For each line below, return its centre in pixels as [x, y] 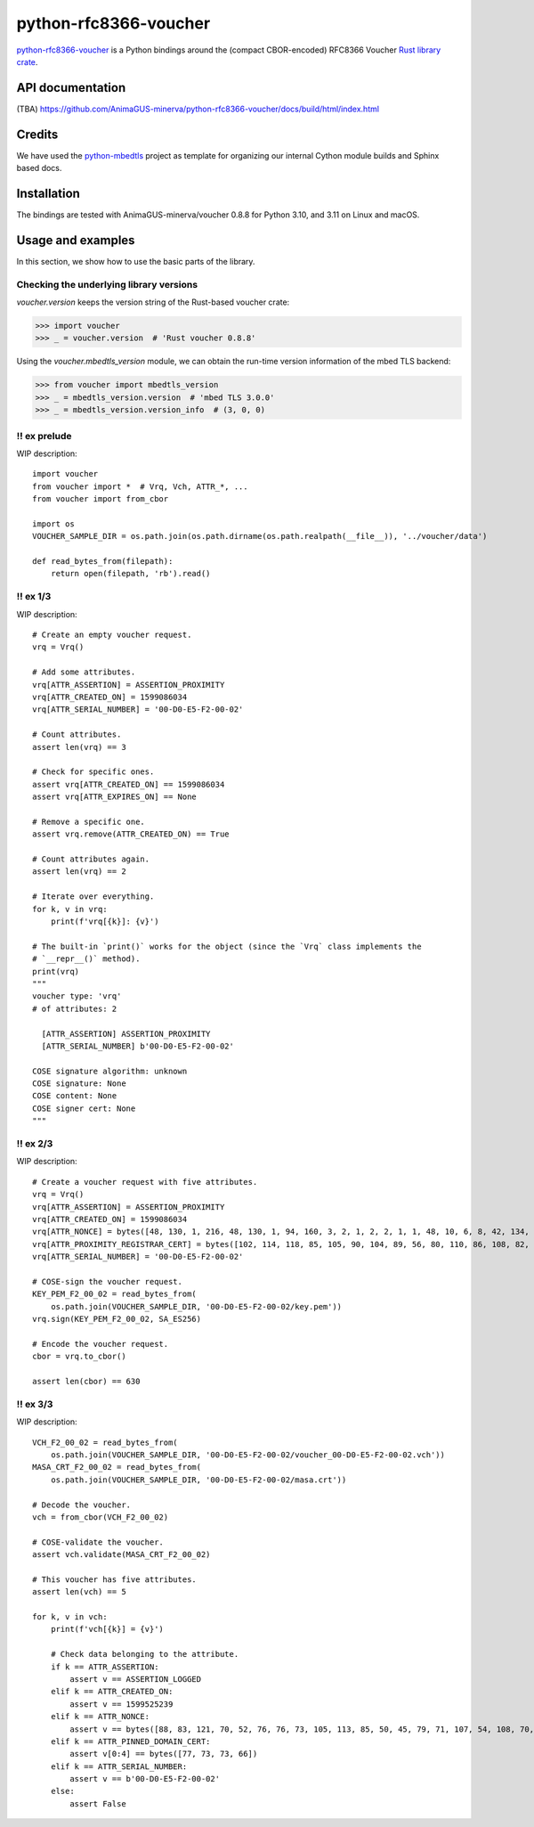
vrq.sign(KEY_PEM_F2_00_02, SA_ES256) [117, 1319]
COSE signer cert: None [84, 1108]
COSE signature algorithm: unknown [110, 1071]
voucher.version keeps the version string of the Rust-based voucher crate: [153, 302]
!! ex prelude [44, 436]
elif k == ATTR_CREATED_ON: [112, 1692]
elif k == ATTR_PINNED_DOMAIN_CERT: [130, 1741]
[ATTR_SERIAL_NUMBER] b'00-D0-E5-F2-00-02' [138, 1046]
